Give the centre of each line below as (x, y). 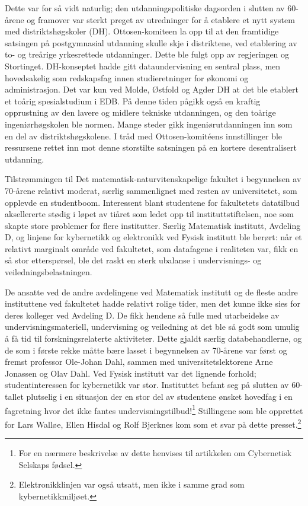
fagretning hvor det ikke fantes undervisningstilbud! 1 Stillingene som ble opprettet (154, 409)
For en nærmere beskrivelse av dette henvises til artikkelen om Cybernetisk (155, 453)
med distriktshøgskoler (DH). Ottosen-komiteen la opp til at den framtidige (142, 31)
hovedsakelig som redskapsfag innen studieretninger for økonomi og (127, 77)
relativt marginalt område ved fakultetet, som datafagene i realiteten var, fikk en (152, 248)
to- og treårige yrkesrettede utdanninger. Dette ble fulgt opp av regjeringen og (147, 54)
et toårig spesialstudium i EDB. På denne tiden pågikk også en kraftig (133, 101)
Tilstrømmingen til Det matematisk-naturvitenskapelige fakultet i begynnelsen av (153, 179)
